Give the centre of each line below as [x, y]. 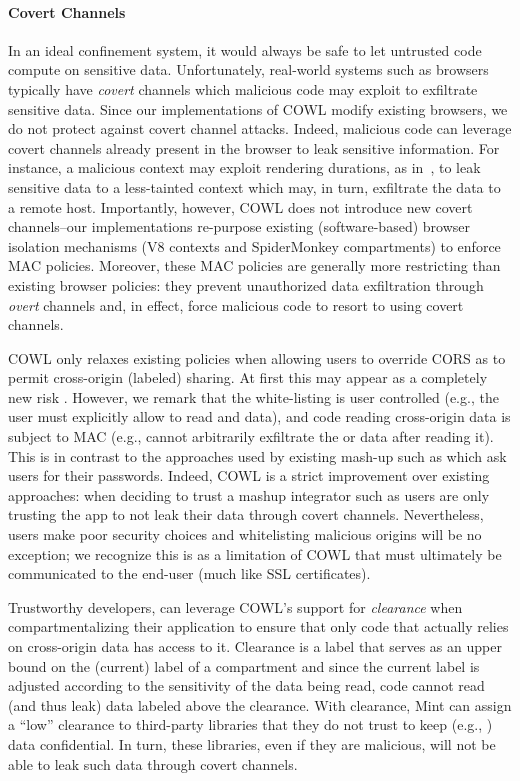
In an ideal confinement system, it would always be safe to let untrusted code [245, 49]
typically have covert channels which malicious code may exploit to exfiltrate [243, 88]
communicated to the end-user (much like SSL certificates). [189, 573]
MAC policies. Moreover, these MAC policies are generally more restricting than [254, 265]
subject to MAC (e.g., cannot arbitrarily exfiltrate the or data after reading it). [251, 436]
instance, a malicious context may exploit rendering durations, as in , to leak [244, 167]
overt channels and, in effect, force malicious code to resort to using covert [236, 304]
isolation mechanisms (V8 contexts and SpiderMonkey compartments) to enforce [254, 245]
